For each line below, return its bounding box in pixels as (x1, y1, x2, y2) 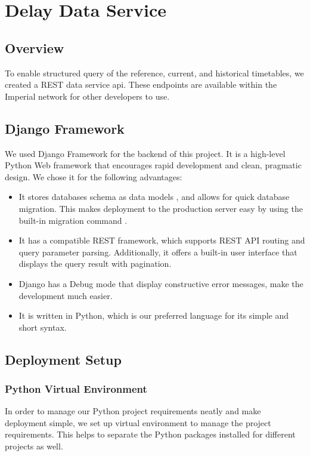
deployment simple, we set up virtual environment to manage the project (5, 416, 271, 429)
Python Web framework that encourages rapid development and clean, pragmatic (5, 159, 302, 171)
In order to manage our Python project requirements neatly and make (5, 405, 261, 417)
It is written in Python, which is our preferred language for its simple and (18, 309, 289, 322)
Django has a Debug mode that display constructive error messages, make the (18, 277, 303, 289)
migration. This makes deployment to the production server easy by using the (18, 202, 303, 214)
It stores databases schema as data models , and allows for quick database (18, 190, 290, 203)
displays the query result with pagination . (18, 257, 172, 270)
